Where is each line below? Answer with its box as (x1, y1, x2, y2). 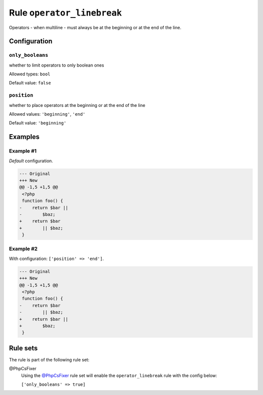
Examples (9, 133, 40, 141)
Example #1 (9, 148, 37, 155)
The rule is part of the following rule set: (9, 357, 90, 362)
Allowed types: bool (9, 71, 51, 77)
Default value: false (9, 80, 51, 86)
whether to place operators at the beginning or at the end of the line (9, 102, 146, 108)
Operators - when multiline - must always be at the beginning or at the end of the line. (9, 24, 182, 30)
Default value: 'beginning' (9, 120, 67, 126)
